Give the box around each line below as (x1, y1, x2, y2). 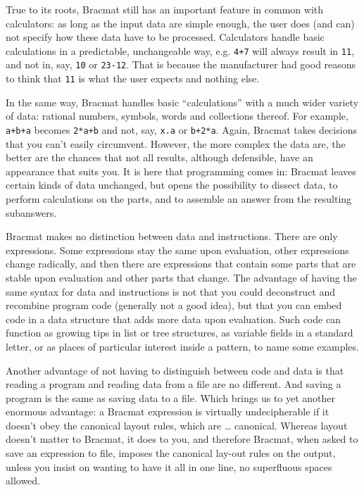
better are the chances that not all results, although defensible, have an (6, 150, 313, 165)
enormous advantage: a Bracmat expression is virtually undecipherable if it (6, 404, 330, 419)
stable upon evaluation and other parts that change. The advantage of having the (6, 270, 357, 284)
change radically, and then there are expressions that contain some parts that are (6, 256, 356, 271)
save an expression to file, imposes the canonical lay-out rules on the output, (6, 446, 336, 460)
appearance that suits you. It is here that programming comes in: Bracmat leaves (6, 163, 356, 178)
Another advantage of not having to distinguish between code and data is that (6, 363, 344, 377)
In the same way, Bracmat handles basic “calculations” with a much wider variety (6, 94, 359, 109)
